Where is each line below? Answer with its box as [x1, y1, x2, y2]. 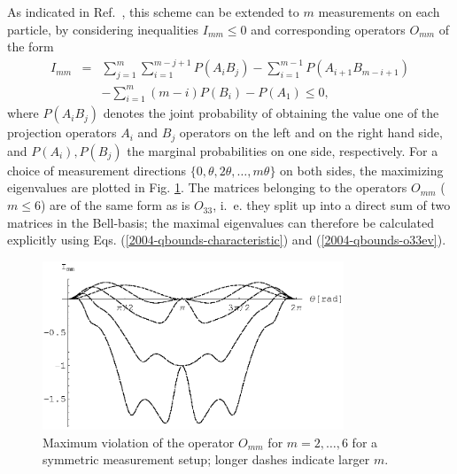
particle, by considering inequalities [7, 19, 199, 38]
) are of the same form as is [40, 196, 190, 214]
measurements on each [318, 3, 440, 20]
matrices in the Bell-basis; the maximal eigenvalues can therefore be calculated [7, 213, 435, 231]
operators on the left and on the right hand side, [179, 123, 443, 142]
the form [7, 37, 54, 56]
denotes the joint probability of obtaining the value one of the [103, 104, 439, 122]
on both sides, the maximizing [280, 160, 444, 179]
